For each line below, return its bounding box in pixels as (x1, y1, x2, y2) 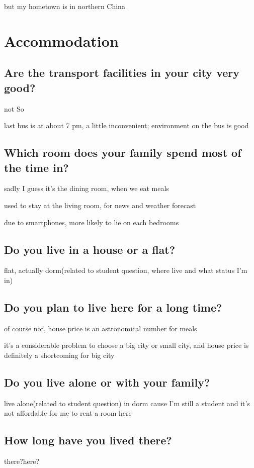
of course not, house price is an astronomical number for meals (4, 323, 197, 333)
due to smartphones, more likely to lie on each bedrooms (4, 217, 179, 227)
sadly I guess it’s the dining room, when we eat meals (4, 183, 169, 194)
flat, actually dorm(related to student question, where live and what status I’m (4, 265, 247, 275)
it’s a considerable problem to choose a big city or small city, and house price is (4, 340, 249, 350)
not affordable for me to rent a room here (4, 408, 132, 418)
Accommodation (4, 30, 119, 51)
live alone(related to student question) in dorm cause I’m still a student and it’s (4, 398, 250, 408)
